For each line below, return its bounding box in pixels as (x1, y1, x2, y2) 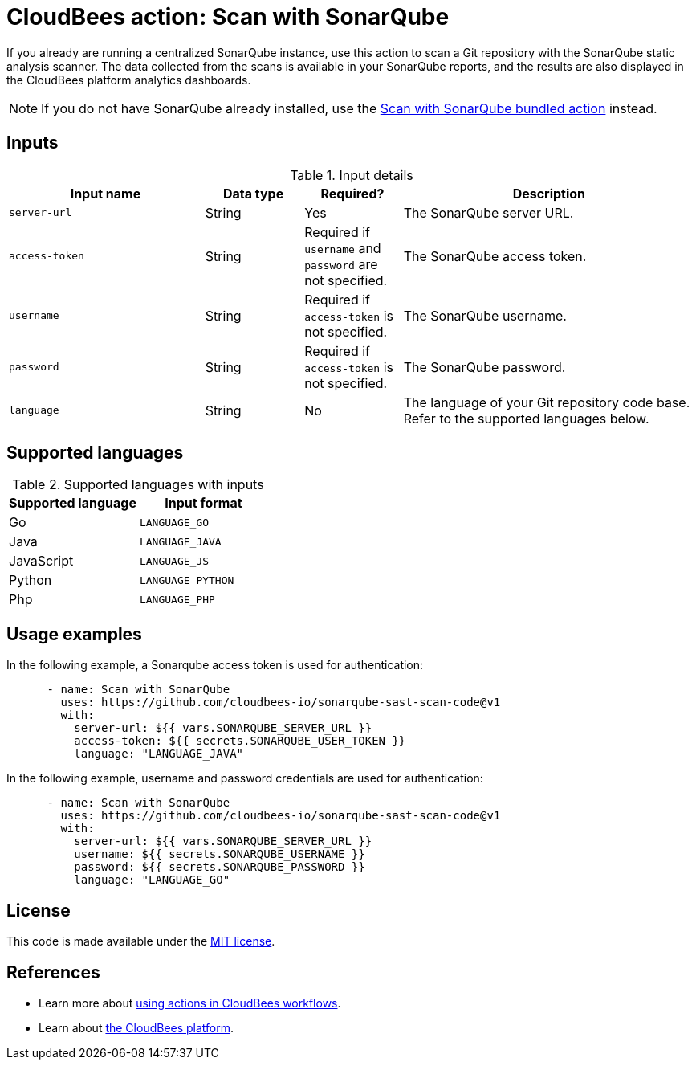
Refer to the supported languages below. (403, 410, 649, 427)
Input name (70, 185, 141, 202)
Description (512, 185, 586, 202)
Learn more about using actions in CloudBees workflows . (39, 995, 341, 1010)
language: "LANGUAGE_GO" (74, 873, 230, 887)
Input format (165, 495, 242, 512)
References (6, 962, 100, 982)
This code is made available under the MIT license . (6, 934, 275, 949)
